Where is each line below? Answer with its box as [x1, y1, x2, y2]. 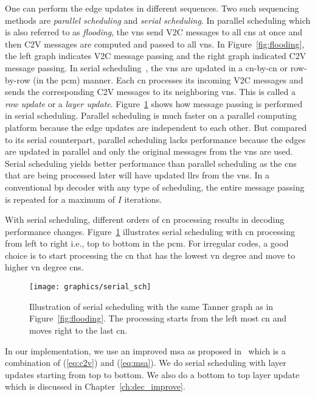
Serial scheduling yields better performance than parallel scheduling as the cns [5, 156, 297, 169]
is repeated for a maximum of [5, 192, 115, 205]
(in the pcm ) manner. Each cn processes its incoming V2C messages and [33, 73, 303, 86]
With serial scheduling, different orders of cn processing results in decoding [5, 213, 285, 226]
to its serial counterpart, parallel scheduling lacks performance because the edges [5, 133, 306, 146]
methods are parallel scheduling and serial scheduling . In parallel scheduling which [5, 13, 311, 26]
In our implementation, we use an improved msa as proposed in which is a [5, 344, 286, 357]
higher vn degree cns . [5, 261, 84, 273]
